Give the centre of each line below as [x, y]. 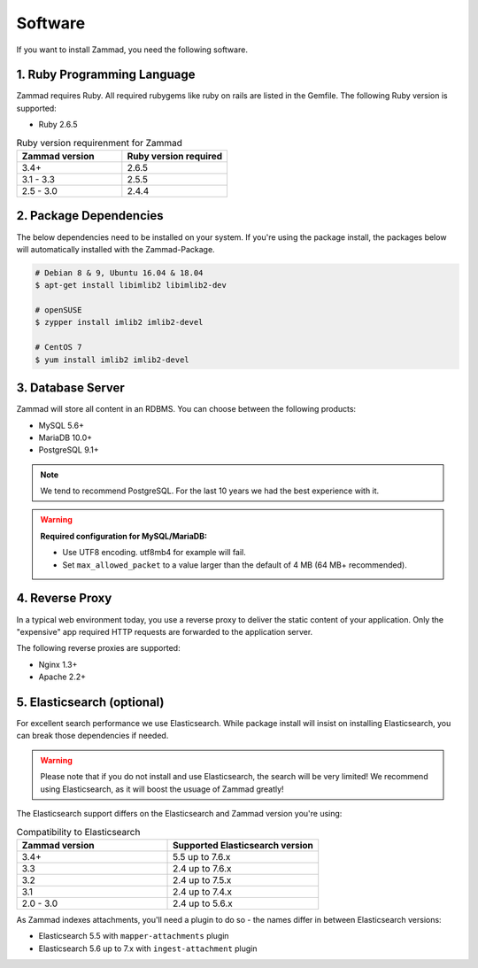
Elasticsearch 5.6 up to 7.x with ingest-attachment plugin [148, 949]
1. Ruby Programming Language [106, 75]
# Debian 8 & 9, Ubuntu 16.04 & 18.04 [119, 273]
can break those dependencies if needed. [93, 736]
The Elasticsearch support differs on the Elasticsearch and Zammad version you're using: [179, 813]
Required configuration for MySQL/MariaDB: [124, 536]
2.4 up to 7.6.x [202, 868]
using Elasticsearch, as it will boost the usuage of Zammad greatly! [162, 789]
